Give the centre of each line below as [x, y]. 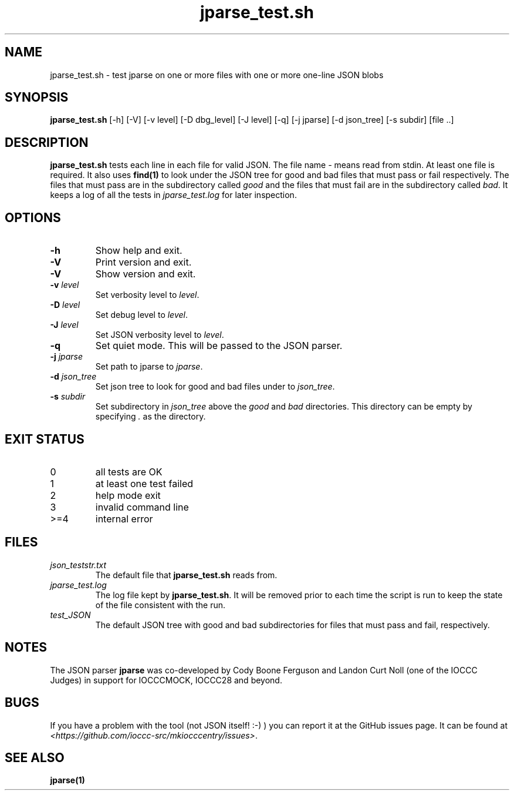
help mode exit [128, 495]
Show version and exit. [146, 274]
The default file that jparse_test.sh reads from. [186, 575]
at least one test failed [144, 483]
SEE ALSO [35, 757]
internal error [124, 519]
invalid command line [142, 507]
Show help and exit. [139, 251]
